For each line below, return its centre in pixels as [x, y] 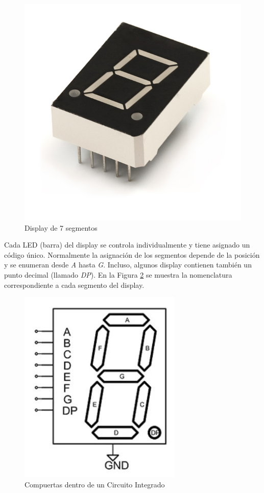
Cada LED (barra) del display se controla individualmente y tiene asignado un [127, 245]
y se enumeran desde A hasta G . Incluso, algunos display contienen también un [128, 265]
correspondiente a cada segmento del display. [74, 285]
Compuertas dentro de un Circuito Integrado [95, 484]
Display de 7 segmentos [61, 227]
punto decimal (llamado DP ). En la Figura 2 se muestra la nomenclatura [118, 274]
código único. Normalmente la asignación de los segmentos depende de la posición [132, 254]
